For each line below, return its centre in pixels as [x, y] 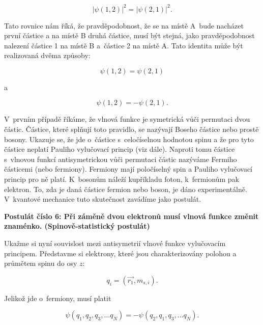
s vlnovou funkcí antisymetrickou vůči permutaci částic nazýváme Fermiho [121, 159]
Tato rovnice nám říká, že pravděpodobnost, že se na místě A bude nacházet [124, 25]
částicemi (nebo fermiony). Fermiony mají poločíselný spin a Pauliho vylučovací [128, 169]
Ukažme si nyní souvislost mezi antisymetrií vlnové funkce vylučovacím [115, 243]
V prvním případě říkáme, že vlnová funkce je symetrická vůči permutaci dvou [127, 119]
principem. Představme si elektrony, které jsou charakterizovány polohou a [120, 253]
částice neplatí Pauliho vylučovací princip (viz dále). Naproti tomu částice [120, 149]
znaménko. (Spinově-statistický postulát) [77, 226]
